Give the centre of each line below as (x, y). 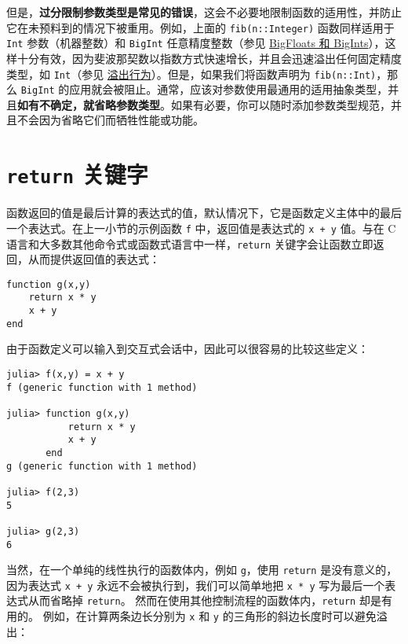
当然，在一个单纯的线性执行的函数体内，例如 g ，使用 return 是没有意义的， (202, 570)
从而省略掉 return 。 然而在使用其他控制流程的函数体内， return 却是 (204, 600)
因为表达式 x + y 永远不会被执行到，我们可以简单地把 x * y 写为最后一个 (196, 585)
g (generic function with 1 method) (102, 466)
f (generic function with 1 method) (102, 387)
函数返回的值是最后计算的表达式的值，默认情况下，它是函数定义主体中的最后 (204, 213)
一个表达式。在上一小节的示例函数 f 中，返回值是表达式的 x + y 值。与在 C (201, 228)
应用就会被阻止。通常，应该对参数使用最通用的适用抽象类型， (229, 89)
